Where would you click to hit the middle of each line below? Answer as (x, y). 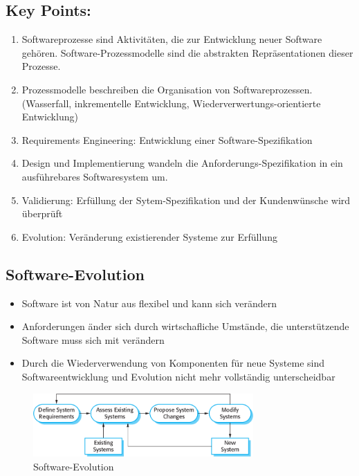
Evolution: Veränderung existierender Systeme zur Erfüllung (149, 236)
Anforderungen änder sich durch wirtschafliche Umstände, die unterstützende (185, 326)
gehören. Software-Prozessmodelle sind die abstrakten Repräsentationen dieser (187, 52)
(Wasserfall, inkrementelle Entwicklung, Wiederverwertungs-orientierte (171, 103)
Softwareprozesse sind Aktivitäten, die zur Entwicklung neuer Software (172, 39)
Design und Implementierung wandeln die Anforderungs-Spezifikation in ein (182, 163)
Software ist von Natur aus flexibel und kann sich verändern (149, 303)
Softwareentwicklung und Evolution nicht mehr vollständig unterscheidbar (178, 376)
